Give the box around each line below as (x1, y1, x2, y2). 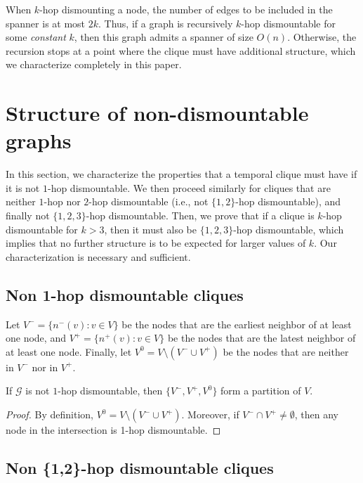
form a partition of (220, 383, 301, 398)
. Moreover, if (181, 407, 239, 422)
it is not (6, 180, 40, 195)
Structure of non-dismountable (6, 98, 309, 127)
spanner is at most (6, 15, 86, 30)
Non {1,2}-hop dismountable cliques (6, 457, 274, 478)
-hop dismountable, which (233, 221, 344, 236)
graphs (6, 126, 72, 155)
